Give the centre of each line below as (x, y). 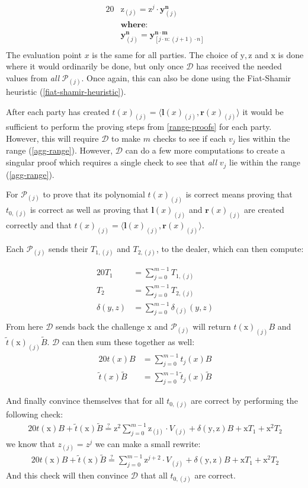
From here (25, 326)
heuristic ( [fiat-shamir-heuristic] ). (66, 91)
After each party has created (58, 111)
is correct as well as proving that (89, 209)
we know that (31, 444)
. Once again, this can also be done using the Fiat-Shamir (186, 77)
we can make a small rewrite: (148, 444)
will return (212, 326)
